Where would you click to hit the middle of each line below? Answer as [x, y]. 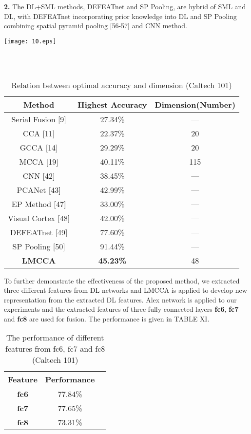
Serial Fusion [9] [39, 119]
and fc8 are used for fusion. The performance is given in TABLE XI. [107, 319]
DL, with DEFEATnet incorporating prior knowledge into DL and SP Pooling [120, 16]
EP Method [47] [39, 204]
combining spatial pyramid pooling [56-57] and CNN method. [96, 26]
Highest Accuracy [112, 104]
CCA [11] [39, 133]
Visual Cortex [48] [39, 218]
